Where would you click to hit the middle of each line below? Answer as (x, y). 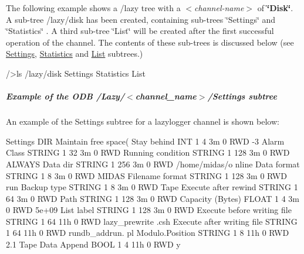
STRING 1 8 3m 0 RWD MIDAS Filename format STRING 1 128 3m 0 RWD (146, 175)
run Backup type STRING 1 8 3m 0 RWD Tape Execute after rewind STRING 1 (152, 187)
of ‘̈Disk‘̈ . (275, 8)
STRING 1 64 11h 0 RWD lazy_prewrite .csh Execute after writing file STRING (152, 221)
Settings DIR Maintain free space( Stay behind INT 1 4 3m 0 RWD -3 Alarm (145, 141)
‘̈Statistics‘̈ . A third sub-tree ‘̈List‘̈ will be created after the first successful (140, 31)
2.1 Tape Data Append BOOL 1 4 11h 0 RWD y (93, 244)
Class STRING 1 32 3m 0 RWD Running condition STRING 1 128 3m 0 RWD (148, 152)
